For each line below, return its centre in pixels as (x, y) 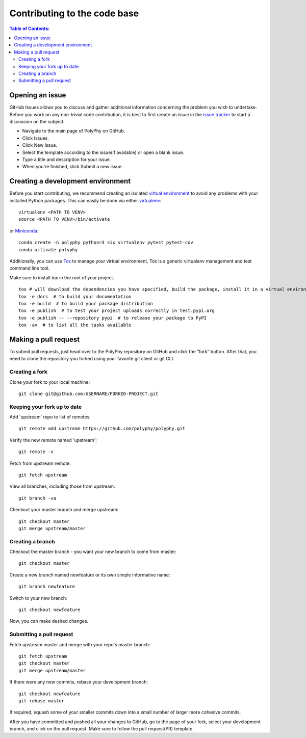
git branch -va (37, 498)
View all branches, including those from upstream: (62, 486)
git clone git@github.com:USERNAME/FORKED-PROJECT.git (88, 393)
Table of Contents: (30, 29)
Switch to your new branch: (38, 598)
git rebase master (42, 701)
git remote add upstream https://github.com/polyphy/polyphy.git (102, 429)
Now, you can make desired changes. (49, 621)
